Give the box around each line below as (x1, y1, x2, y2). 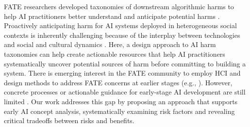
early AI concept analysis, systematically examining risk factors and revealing (4, 106, 235, 116)
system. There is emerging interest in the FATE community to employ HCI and (4, 68, 241, 78)
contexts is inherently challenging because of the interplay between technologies (4, 30, 240, 40)
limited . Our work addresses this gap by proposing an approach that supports (4, 96, 238, 106)
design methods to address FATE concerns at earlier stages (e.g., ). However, (4, 77, 233, 87)
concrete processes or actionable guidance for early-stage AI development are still (4, 87, 246, 97)
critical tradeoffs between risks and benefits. (4, 115, 134, 126)
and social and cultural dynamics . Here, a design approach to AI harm (4, 39, 216, 49)
